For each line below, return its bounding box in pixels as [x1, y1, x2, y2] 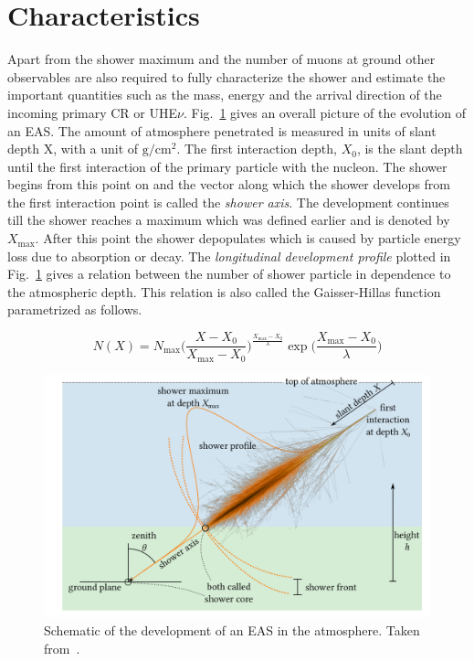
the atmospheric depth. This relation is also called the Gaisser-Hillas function [7, 282, 441, 301]
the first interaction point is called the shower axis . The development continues [7, 192, 449, 211]
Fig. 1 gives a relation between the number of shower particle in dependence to [7, 264, 451, 283]
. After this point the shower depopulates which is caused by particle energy [35, 229, 461, 248]
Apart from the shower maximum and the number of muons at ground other [7, 49, 436, 69]
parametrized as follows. [7, 300, 142, 319]
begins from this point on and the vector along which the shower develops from [7, 175, 451, 194]
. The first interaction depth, [176, 139, 337, 158]
